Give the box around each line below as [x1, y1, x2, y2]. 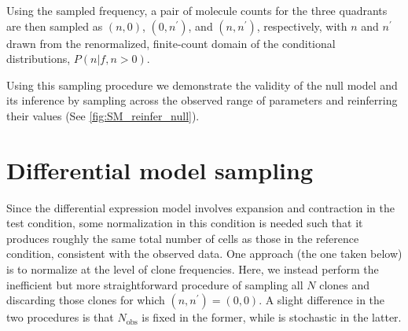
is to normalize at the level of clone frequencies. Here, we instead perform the [6, 261, 379, 278]
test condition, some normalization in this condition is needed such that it [6, 215, 363, 231]
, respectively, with [256, 17, 347, 34]
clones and [319, 276, 370, 292]
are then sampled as [6, 17, 103, 34]
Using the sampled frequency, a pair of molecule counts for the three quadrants [6, 2, 388, 18]
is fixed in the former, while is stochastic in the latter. [142, 309, 402, 325]
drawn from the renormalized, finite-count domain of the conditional [6, 35, 336, 51]
